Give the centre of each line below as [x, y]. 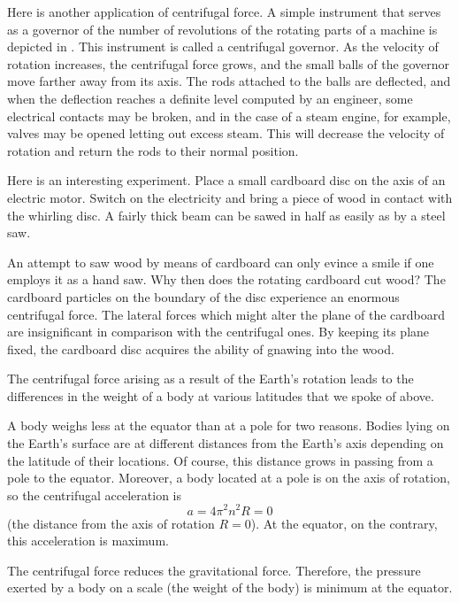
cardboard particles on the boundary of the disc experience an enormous [203, 296]
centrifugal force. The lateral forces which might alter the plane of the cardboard [226, 314]
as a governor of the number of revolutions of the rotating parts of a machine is [222, 29]
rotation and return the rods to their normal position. [153, 150]
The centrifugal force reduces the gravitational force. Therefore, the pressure [214, 570]
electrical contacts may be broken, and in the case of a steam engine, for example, [229, 116]
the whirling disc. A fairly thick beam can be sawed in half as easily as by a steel [226, 215]
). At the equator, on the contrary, [344, 523]
